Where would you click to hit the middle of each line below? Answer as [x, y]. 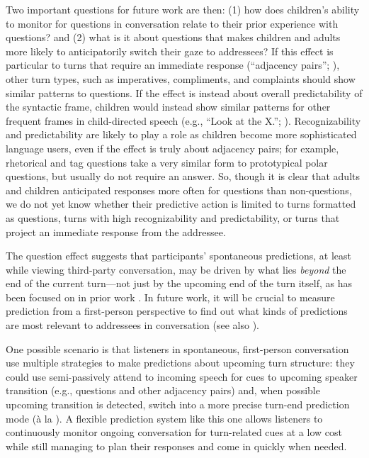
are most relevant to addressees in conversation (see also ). [133, 325]
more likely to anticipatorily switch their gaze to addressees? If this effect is [170, 51]
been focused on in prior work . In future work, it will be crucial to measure [170, 297]
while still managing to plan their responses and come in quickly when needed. [176, 446]
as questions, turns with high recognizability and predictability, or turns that [173, 217]
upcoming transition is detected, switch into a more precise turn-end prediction [178, 404]
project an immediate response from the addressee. [116, 231]
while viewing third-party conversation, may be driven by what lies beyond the [176, 269]
